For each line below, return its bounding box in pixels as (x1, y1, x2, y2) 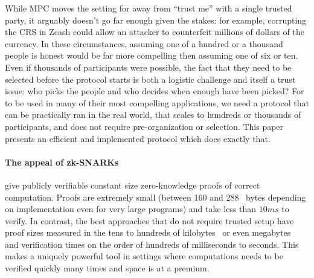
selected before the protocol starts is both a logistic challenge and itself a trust (5, 73, 296, 85)
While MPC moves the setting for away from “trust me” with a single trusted (5, 2, 292, 14)
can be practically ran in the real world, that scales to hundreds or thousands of (5, 108, 301, 121)
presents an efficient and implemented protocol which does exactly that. (5, 132, 271, 144)
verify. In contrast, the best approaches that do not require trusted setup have (5, 214, 294, 227)
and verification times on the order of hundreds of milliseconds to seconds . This (5, 238, 299, 250)
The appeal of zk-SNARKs (5, 155, 119, 168)
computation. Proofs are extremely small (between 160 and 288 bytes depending (5, 190, 306, 203)
